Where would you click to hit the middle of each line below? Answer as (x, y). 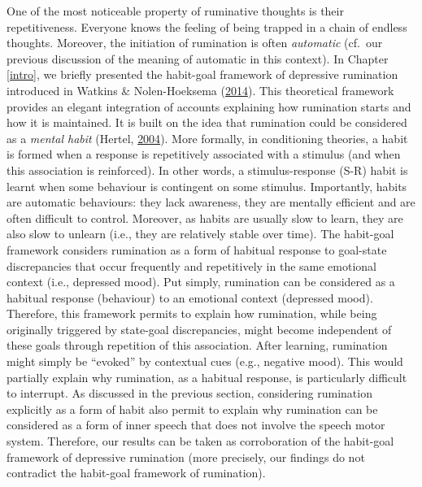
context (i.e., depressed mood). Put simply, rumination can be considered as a (201, 282)
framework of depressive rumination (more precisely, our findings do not (186, 457)
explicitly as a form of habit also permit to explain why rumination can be (192, 409)
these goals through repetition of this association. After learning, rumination (197, 345)
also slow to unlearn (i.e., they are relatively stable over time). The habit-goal (200, 234)
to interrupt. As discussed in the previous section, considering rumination (189, 393)
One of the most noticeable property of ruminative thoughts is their (175, 11)
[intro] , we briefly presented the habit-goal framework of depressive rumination (202, 74)
